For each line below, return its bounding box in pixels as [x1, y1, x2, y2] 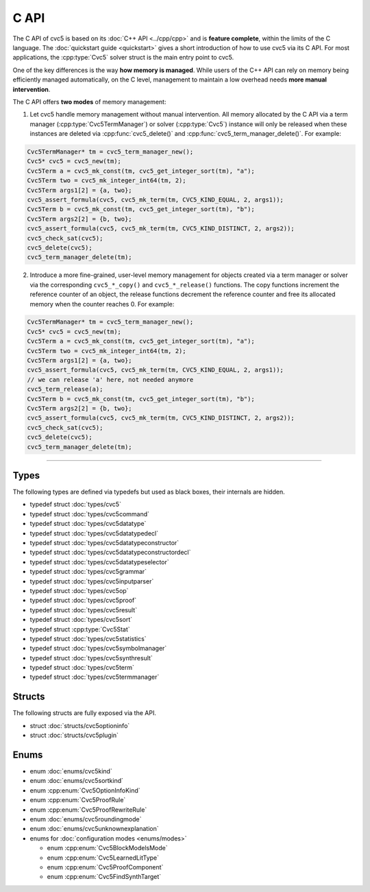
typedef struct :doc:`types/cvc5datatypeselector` [29, 557, 169, 566]
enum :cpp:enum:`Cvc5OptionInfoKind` [29, 786, 140, 795]
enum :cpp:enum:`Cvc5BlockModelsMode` [47, 844, 168, 852]
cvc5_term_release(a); [27, 385, 103, 394]
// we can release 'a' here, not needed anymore [27, 376, 194, 383]
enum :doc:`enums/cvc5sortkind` [29, 777, 123, 785]
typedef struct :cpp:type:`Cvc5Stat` [29, 625, 130, 634]
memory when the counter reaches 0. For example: [29, 300, 175, 308]
